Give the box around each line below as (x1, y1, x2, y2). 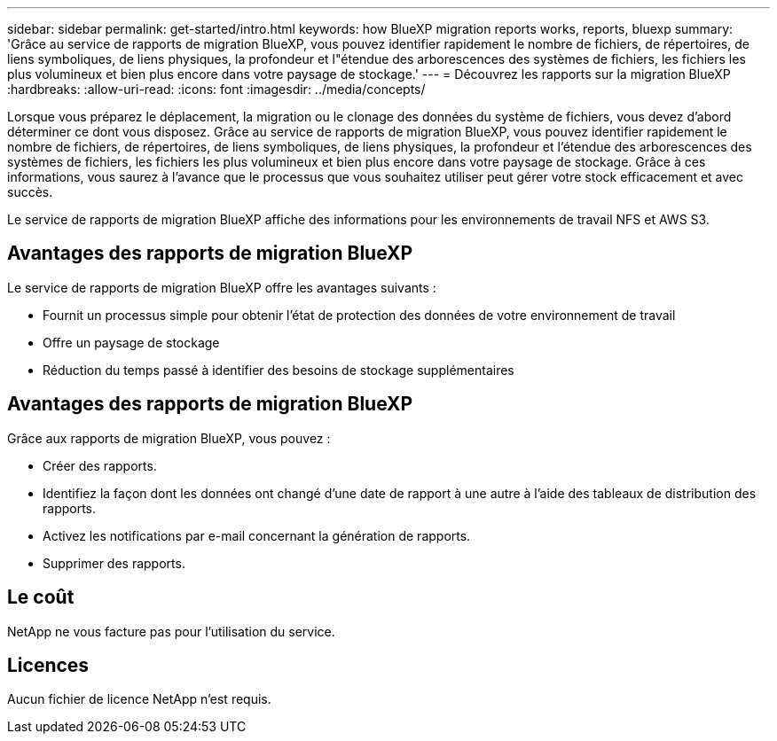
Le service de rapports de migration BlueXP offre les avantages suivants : (7, 279, 436, 295)
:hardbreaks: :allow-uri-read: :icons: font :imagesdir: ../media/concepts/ (7, 82, 426, 97)
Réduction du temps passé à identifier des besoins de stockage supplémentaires (43, 362, 514, 378)
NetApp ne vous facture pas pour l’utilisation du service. (7, 623, 335, 639)
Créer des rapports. (43, 457, 157, 473)
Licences (7, 653, 90, 676)
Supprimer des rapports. (43, 555, 185, 571)
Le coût (7, 586, 75, 609)
